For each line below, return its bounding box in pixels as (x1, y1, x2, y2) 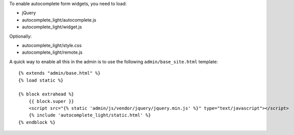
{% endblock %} (18, 119, 56, 125)
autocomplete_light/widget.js (22, 24, 83, 30)
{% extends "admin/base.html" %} (18, 70, 101, 76)
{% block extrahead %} (18, 91, 75, 97)
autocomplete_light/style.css (22, 42, 82, 48)
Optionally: (9, 33, 32, 39)
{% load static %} (18, 77, 64, 83)
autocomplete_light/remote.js (22, 49, 83, 55)
